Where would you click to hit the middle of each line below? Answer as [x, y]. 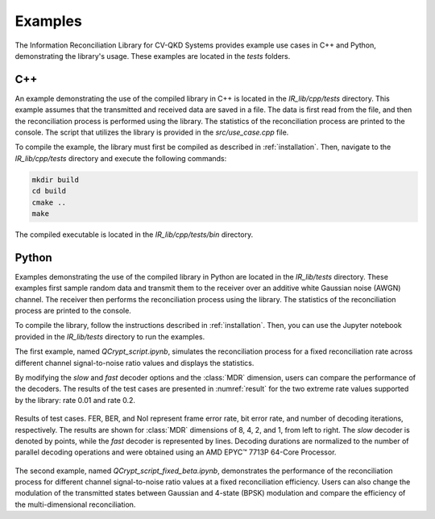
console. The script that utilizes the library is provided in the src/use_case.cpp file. [152, 132]
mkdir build [56, 180]
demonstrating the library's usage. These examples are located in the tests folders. [153, 56]
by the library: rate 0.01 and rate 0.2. [75, 400]
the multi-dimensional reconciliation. [75, 504]
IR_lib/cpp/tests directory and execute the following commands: [121, 158]
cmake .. [49, 202]
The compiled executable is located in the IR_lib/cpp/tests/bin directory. [134, 235]
